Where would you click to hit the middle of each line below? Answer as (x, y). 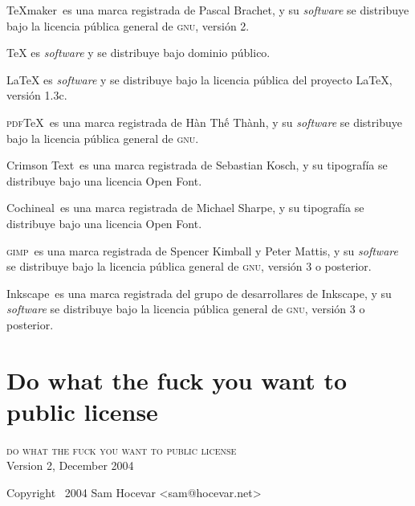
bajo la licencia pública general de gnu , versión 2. (128, 25)
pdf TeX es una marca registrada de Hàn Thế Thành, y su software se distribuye (204, 122)
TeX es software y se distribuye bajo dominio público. (138, 53)
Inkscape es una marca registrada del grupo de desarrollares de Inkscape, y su (199, 293)
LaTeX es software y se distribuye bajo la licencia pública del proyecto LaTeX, (199, 79)
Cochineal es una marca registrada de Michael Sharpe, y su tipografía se (185, 208)
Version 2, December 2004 (70, 465)
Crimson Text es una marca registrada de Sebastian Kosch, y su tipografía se (197, 165)
